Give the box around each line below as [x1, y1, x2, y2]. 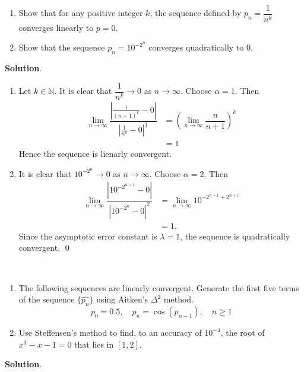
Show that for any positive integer [18, 7, 143, 19]
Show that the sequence [18, 41, 105, 53]
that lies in [74, 338, 114, 350]
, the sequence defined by [150, 7, 242, 19]
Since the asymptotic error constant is [18, 229, 157, 242]
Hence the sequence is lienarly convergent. [18, 147, 172, 160]
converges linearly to [18, 21, 94, 33]
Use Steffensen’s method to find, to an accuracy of [18, 326, 202, 339]
